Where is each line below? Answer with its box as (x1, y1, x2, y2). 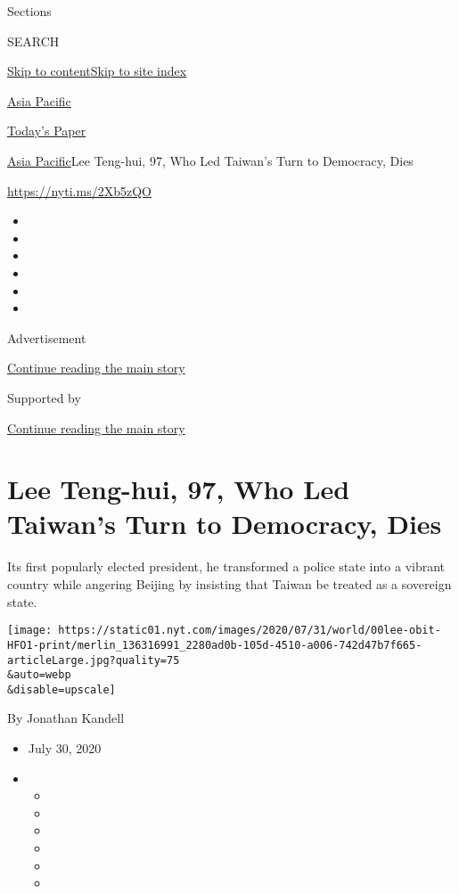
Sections (7, 2, 52, 20)
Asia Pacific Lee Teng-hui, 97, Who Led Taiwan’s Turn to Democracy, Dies (7, 151, 414, 169)
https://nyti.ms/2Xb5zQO (7, 181, 152, 200)
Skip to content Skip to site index (7, 62, 187, 80)
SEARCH (7, 31, 60, 50)
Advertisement (7, 328, 86, 347)
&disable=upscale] (7, 683, 116, 696)
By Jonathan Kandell (7, 709, 125, 727)
